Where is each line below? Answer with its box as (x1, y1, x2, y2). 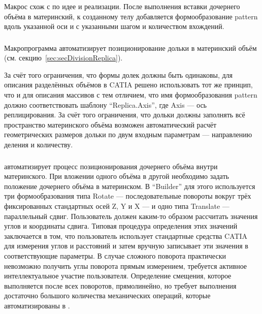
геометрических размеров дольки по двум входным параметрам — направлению (4, 129, 252, 140)
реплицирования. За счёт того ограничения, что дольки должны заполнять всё (4, 109, 245, 120)
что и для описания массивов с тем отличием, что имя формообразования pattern (4, 89, 257, 100)
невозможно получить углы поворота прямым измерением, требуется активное (4, 260, 247, 271)
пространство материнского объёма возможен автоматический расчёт (4, 119, 217, 130)
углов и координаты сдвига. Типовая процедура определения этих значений (4, 221, 238, 231)
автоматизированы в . (4, 300, 70, 310)
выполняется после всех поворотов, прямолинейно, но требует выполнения (4, 280, 237, 291)
